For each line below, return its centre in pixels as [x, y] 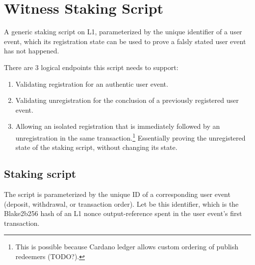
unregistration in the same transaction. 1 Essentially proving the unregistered [130, 137]
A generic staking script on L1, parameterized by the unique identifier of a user [123, 32]
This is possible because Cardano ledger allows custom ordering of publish [127, 247]
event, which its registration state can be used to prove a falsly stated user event [125, 41]
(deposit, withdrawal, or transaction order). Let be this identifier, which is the [121, 204]
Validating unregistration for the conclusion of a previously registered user [127, 100]
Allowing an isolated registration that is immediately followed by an [118, 126]
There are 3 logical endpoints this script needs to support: [91, 67]
